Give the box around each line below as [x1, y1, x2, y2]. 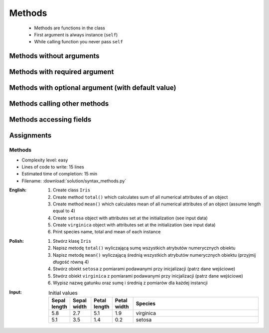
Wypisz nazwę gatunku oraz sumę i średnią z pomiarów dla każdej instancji [53, 280, 208, 286]
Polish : [9, 238, 24, 244]
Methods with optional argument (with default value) [9, 84, 176, 92]
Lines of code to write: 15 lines [21, 164, 84, 169]
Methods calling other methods [9, 100, 109, 108]
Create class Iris [53, 187, 91, 193]
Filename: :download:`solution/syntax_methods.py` [21, 177, 127, 184]
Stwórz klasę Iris [53, 238, 92, 244]
